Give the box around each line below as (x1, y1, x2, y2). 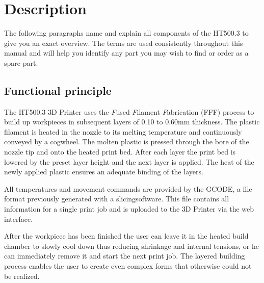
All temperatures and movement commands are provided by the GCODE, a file (4, 183, 252, 194)
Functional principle (4, 82, 112, 98)
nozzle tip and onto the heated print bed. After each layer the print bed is (4, 146, 236, 157)
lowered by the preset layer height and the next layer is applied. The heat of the (4, 156, 254, 167)
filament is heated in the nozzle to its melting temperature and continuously (4, 126, 242, 137)
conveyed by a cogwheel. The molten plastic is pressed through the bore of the (4, 136, 249, 147)
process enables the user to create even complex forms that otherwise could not (4, 261, 252, 271)
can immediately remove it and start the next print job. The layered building (4, 250, 245, 261)
